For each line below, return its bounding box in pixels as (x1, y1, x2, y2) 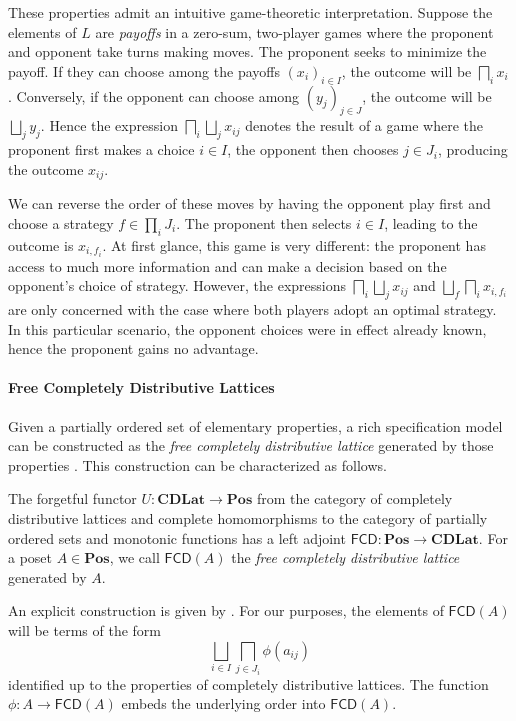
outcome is (8, 234, 74, 255)
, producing (438, 139, 508, 160)
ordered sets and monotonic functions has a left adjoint (8, 527, 346, 548)
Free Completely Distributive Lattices (8, 377, 275, 398)
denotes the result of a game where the (245, 115, 483, 136)
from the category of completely (256, 488, 453, 509)
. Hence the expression (40, 115, 178, 136)
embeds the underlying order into (121, 693, 326, 714)
